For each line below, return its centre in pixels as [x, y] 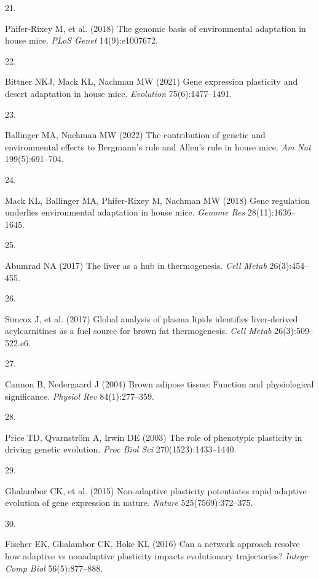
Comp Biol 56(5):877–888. [54, 568]
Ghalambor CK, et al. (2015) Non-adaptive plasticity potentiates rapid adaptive [156, 490]
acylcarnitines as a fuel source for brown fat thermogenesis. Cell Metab [138, 331]
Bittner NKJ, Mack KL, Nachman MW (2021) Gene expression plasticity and [152, 81]
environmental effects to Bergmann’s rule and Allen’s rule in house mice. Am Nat [158, 146]
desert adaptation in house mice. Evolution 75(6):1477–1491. [119, 93]
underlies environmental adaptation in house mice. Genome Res [125, 212]
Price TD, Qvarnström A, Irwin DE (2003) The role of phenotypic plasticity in [154, 437]
